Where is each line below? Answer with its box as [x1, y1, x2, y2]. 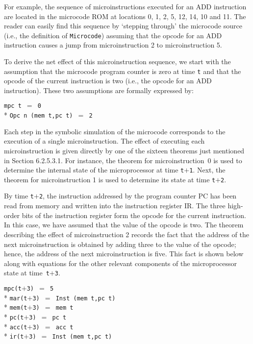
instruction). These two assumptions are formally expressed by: [4, 85, 194, 95]
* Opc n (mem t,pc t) [4, 110, 73, 120]
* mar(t [4, 292, 27, 302]
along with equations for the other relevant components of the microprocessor [4, 258, 237, 268]
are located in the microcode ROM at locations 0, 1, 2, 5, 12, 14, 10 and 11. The [4, 11, 246, 21]
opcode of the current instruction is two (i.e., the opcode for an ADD [4, 75, 212, 86]
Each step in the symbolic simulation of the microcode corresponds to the [4, 126, 226, 136]
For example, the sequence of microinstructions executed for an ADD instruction [4, 1, 247, 11]
